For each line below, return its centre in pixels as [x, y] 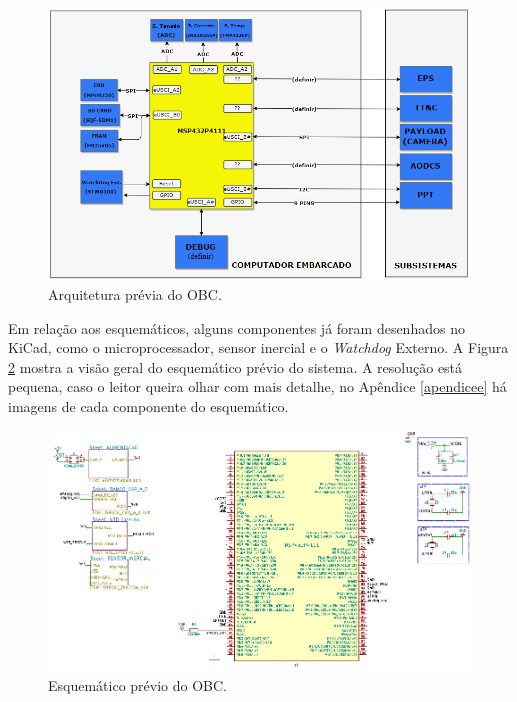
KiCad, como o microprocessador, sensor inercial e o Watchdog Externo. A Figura [258, 347]
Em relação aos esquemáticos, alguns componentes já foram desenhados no [236, 327]
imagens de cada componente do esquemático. [148, 405]
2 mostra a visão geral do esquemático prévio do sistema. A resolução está [235, 366]
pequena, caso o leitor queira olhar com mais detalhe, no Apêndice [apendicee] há [257, 386]
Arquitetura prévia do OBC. [135, 293]
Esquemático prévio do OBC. [138, 684]
